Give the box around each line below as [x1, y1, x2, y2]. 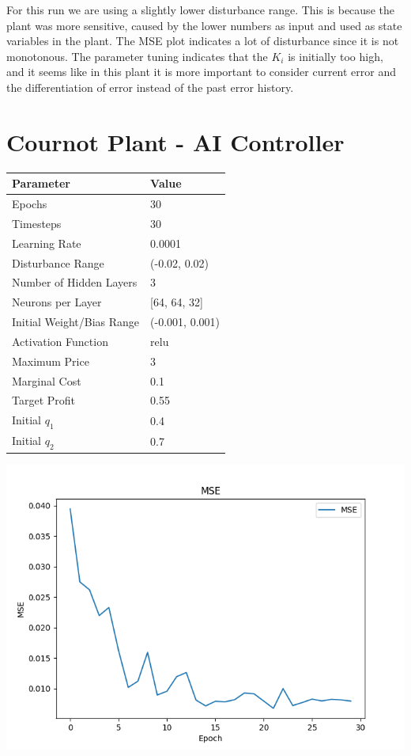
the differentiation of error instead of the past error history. [6, 78, 294, 95]
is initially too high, [288, 47, 383, 64]
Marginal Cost [12, 372, 81, 389]
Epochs [12, 196, 47, 212]
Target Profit [12, 392, 76, 408]
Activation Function [12, 332, 108, 349]
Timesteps [12, 215, 62, 231]
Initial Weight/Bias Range [12, 313, 140, 330]
